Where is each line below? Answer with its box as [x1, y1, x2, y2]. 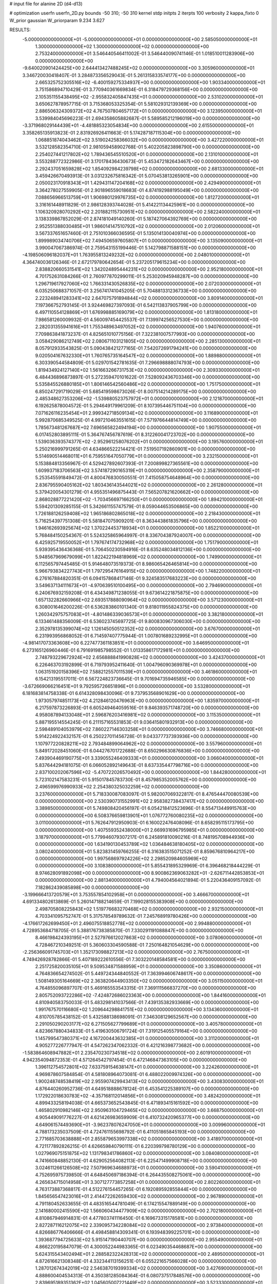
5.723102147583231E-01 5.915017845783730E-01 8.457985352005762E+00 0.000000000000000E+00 [35, 776, 256, 783]
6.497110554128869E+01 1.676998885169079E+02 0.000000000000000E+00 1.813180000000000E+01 [35, 309, 258, 315]
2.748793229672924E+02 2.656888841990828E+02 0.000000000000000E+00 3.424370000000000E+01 [35, 654, 265, 660]
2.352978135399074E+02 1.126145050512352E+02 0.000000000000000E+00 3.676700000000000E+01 [35, 626, 260, 632]
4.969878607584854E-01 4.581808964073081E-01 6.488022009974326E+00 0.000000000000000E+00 [35, 1071, 261, 1077]
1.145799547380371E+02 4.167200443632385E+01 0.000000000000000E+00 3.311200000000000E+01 [35, 1035, 259, 1041]
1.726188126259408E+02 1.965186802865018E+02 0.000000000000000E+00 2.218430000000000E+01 [35, 511, 261, 517]
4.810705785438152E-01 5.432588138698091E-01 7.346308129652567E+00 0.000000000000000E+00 [35, 1013, 258, 1019]
